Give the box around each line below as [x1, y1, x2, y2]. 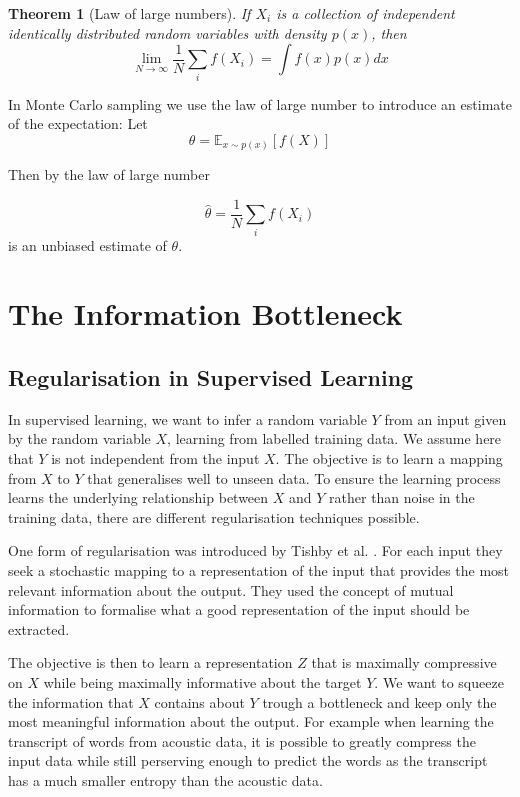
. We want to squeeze [374, 671, 504, 692]
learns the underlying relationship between [8, 487, 269, 508]
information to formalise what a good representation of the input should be [8, 599, 470, 620]
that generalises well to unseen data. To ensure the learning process [87, 467, 501, 488]
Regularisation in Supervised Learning [8, 361, 414, 392]
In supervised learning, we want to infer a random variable [8, 408, 367, 429]
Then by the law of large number [8, 164, 210, 185]
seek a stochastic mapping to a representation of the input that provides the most [8, 559, 510, 580]
